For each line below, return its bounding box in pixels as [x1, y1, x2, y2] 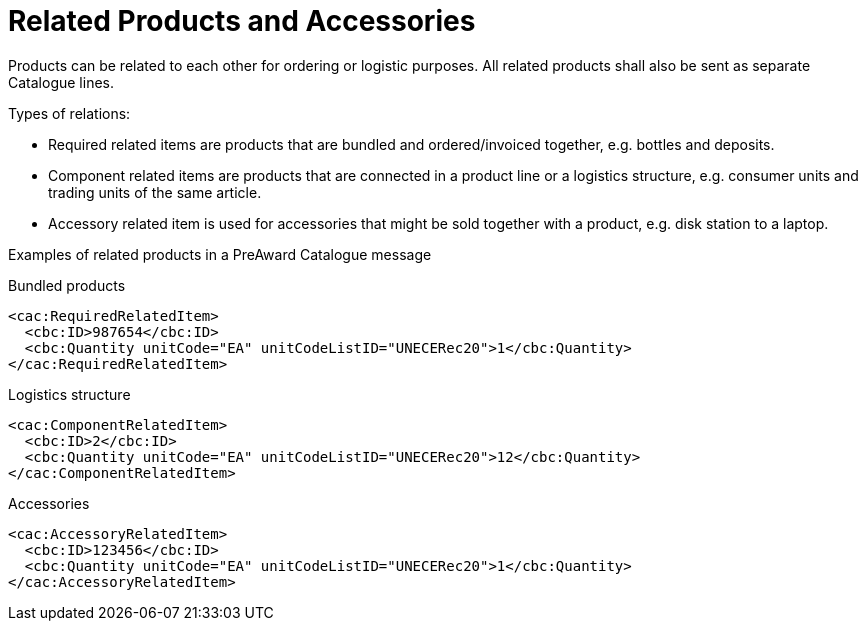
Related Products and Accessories [8, 4, 476, 38]
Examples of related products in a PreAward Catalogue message [8, 245, 432, 263]
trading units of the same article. [48, 183, 262, 201]
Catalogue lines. [8, 73, 114, 91]
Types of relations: [8, 104, 131, 122]
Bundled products [8, 276, 126, 294]
